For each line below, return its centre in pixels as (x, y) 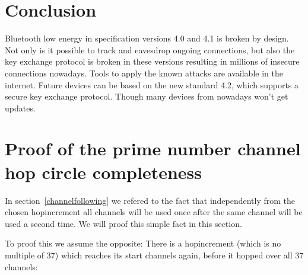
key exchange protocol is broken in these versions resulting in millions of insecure (152, 61)
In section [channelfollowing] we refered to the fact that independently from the (150, 200)
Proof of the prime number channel (153, 148)
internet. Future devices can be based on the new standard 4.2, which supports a (152, 84)
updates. (20, 108)
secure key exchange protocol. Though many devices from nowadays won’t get (147, 96)
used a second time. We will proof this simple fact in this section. (123, 223)
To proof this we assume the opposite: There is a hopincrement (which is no (143, 243)
